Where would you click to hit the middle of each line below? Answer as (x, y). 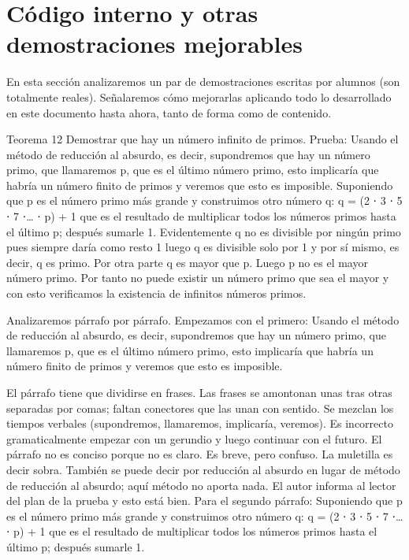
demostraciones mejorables (154, 44)
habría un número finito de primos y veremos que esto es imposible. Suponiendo (200, 185)
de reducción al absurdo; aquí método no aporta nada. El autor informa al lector (201, 485)
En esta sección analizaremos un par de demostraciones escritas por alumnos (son (203, 82)
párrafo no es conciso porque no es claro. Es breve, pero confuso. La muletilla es (200, 454)
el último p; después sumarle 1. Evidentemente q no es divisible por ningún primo (204, 231)
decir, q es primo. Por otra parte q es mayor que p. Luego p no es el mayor (187, 262)
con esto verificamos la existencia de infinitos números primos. (156, 293)
